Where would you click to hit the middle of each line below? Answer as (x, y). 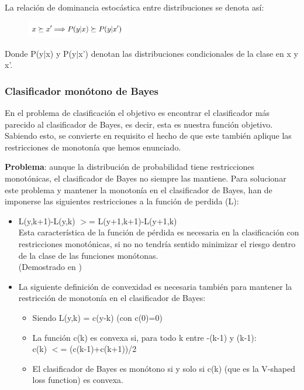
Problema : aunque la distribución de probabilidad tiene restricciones (130, 167)
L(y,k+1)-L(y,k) (47, 220)
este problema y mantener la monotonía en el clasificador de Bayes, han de (139, 189)
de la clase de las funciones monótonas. (88, 255)
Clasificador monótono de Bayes (82, 90)
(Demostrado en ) (50, 267)
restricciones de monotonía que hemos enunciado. (93, 147)
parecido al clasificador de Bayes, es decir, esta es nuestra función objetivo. (139, 124)
